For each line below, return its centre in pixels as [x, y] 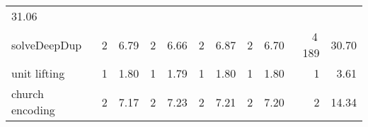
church [28, 93]
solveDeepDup [47, 44]
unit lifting [38, 73]
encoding [33, 110]
